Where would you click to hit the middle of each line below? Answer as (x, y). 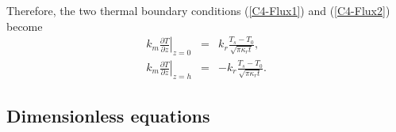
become (25, 26)
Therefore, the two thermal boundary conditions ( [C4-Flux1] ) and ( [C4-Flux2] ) (198, 10)
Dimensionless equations (108, 116)
